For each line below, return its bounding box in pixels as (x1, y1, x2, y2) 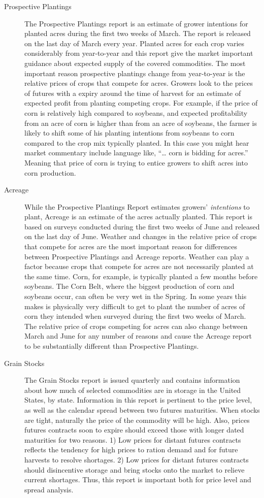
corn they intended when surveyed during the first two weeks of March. (24, 311, 246, 321)
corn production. (24, 167, 76, 178)
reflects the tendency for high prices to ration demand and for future (24, 444, 238, 455)
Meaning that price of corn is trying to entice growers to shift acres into (24, 157, 248, 168)
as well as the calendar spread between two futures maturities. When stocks (24, 404, 260, 415)
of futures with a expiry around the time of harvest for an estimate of (24, 87, 241, 98)
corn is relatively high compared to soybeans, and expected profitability (24, 107, 248, 118)
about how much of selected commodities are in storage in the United (24, 384, 241, 395)
